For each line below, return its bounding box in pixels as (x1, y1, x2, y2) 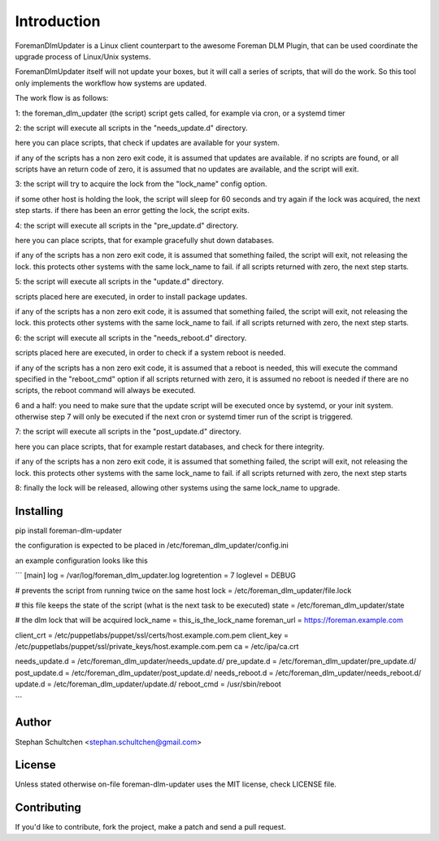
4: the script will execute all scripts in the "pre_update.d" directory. (15, 220, 239, 230)
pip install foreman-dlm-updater (15, 525, 122, 535)
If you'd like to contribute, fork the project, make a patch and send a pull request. (15, 822, 286, 832)
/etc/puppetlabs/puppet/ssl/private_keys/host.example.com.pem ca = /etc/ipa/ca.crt (15, 642, 299, 651)
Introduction (15, 12, 101, 30)
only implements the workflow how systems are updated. (15, 78, 207, 88)
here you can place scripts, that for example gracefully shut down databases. (15, 236, 275, 246)
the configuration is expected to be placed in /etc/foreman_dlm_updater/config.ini (15, 541, 289, 551)
